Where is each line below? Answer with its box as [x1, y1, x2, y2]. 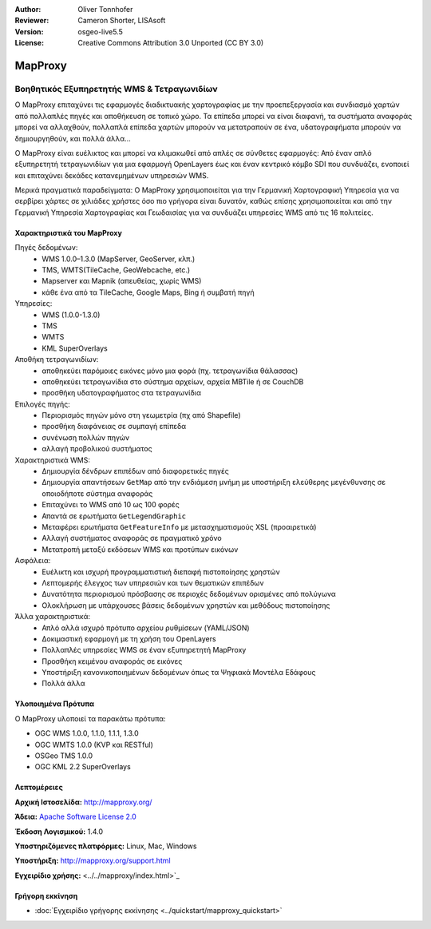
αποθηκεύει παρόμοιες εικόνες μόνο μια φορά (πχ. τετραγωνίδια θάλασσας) [42, 366, 299, 375]
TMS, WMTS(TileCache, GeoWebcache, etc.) [42, 265, 191, 275]
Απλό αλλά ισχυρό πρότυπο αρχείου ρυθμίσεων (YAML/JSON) [42, 623, 251, 633]
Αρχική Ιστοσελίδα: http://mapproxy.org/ [14, 797, 152, 807]
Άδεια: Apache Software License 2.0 [14, 812, 137, 822]
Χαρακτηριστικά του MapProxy [14, 228, 123, 237]
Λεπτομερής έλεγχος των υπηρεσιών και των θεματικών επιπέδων [42, 578, 264, 587]
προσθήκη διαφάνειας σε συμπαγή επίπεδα [42, 422, 187, 431]
